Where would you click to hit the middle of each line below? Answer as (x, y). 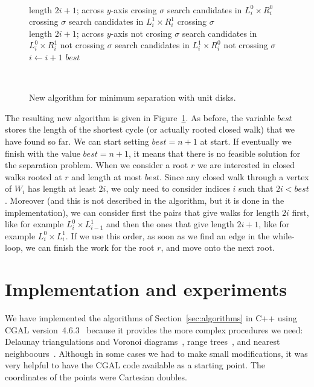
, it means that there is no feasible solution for (214, 153)
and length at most (107, 176)
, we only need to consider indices (168, 188)
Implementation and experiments (146, 289)
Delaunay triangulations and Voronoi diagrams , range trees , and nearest (143, 341)
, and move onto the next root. (218, 247)
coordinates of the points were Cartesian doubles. (96, 376)
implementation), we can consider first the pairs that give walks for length (142, 212)
